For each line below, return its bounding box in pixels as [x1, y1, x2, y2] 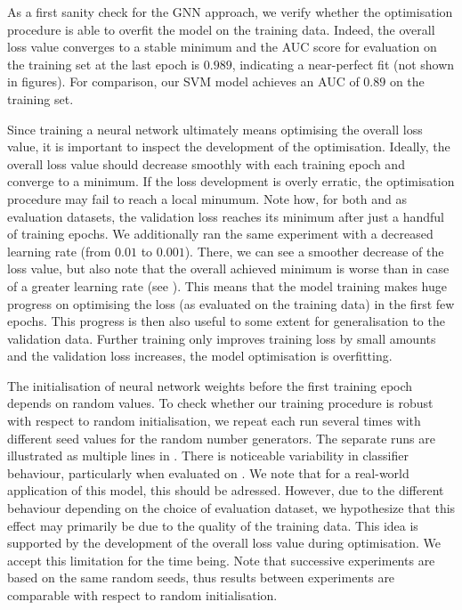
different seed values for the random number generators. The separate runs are [7, 428, 435, 447]
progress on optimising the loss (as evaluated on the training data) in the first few [7, 294, 455, 313]
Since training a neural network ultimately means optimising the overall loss [7, 119, 423, 138]
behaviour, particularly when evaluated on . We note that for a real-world [7, 463, 409, 482]
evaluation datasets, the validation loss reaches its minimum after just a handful [7, 207, 445, 225]
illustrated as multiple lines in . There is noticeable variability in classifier [7, 446, 409, 465]
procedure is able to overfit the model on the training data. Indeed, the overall [7, 20, 435, 38]
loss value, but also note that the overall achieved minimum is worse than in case [7, 259, 450, 278]
